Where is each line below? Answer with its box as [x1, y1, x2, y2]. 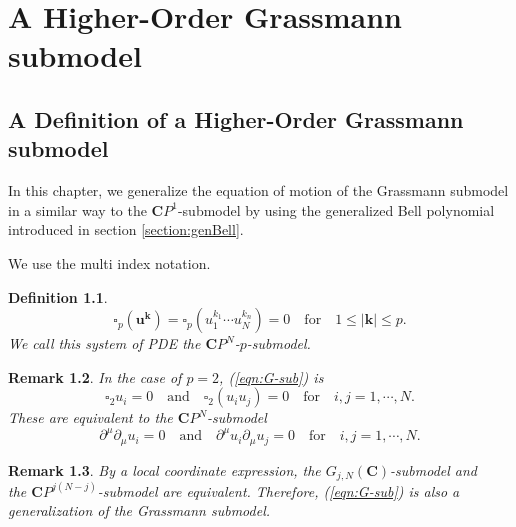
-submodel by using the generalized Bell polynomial [177, 199, 495, 220]
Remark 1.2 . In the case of [8, 366, 182, 387]
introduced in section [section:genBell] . [8, 219, 244, 240]
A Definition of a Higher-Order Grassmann [8, 103, 464, 134]
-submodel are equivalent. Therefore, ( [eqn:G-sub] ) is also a [97, 480, 460, 501]
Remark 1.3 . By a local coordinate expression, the [8, 459, 321, 480]
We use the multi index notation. [8, 252, 211, 273]
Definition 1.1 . [8, 286, 108, 307]
